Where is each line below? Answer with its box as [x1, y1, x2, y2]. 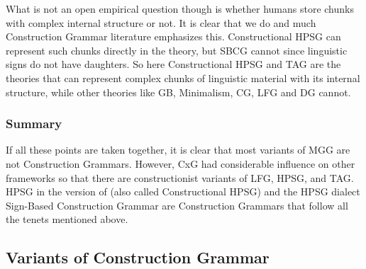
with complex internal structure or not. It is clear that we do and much [6, 15, 316, 30]
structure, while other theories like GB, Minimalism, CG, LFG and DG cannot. [6, 84, 351, 99]
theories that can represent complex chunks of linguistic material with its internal [6, 70, 360, 85]
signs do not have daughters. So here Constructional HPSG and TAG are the [6, 57, 341, 71]
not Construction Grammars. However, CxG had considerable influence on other [6, 156, 355, 171]
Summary [6, 115, 62, 132]
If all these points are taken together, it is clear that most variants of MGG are [6, 142, 350, 157]
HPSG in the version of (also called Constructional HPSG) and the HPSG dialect [6, 184, 360, 199]
